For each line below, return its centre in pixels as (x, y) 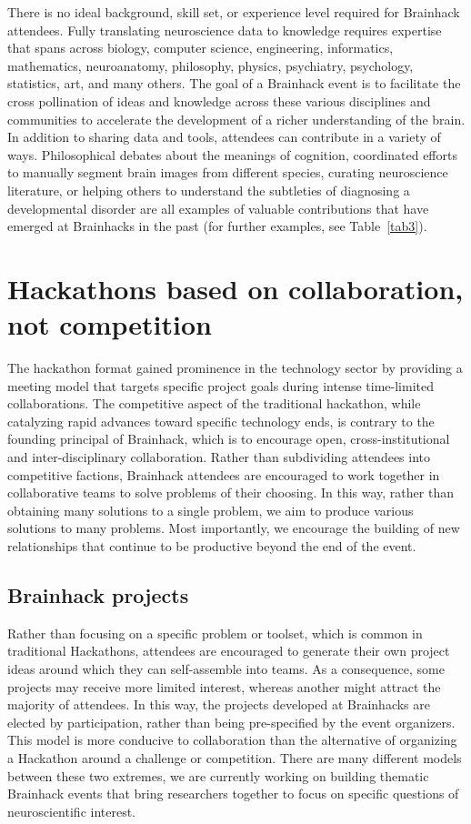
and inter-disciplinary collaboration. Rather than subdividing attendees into (219, 457)
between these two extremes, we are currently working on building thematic (218, 775)
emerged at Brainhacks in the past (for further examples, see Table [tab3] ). (217, 226)
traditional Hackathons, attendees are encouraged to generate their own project (229, 651)
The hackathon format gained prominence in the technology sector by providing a (235, 368)
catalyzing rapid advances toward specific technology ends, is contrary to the (221, 421)
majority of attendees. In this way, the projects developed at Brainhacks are (219, 704)
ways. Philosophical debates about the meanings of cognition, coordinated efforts (232, 154)
